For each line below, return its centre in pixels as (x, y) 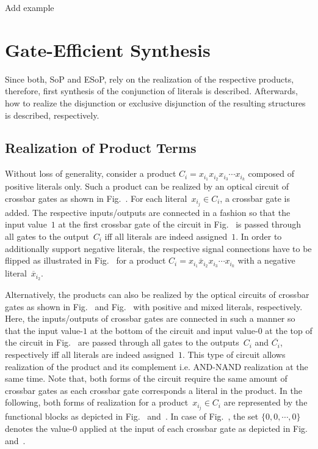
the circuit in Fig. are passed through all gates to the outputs (122, 342)
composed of (271, 173)
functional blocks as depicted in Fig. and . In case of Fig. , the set (132, 416)
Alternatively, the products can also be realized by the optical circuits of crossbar (157, 294)
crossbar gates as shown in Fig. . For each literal (96, 198)
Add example (30, 7)
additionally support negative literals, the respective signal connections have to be (158, 248)
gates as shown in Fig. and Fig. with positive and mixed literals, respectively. (154, 306)
